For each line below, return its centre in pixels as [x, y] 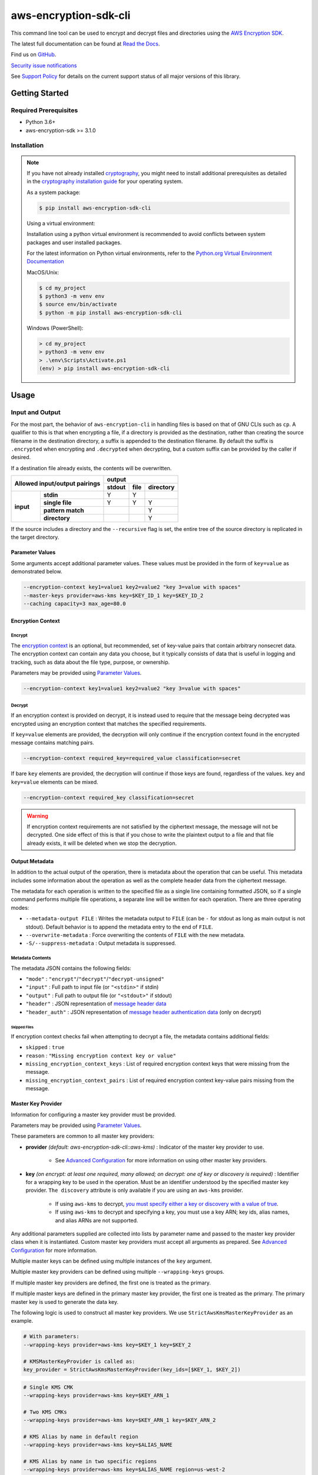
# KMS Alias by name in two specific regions [90, 1461]
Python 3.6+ [41, 122]
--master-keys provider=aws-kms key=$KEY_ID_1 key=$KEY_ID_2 [113, 595]
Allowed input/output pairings [57, 483]
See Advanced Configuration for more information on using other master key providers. [161, 1161]
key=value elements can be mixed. [54, 782]
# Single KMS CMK [48, 1387]
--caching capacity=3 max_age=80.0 [74, 604]
